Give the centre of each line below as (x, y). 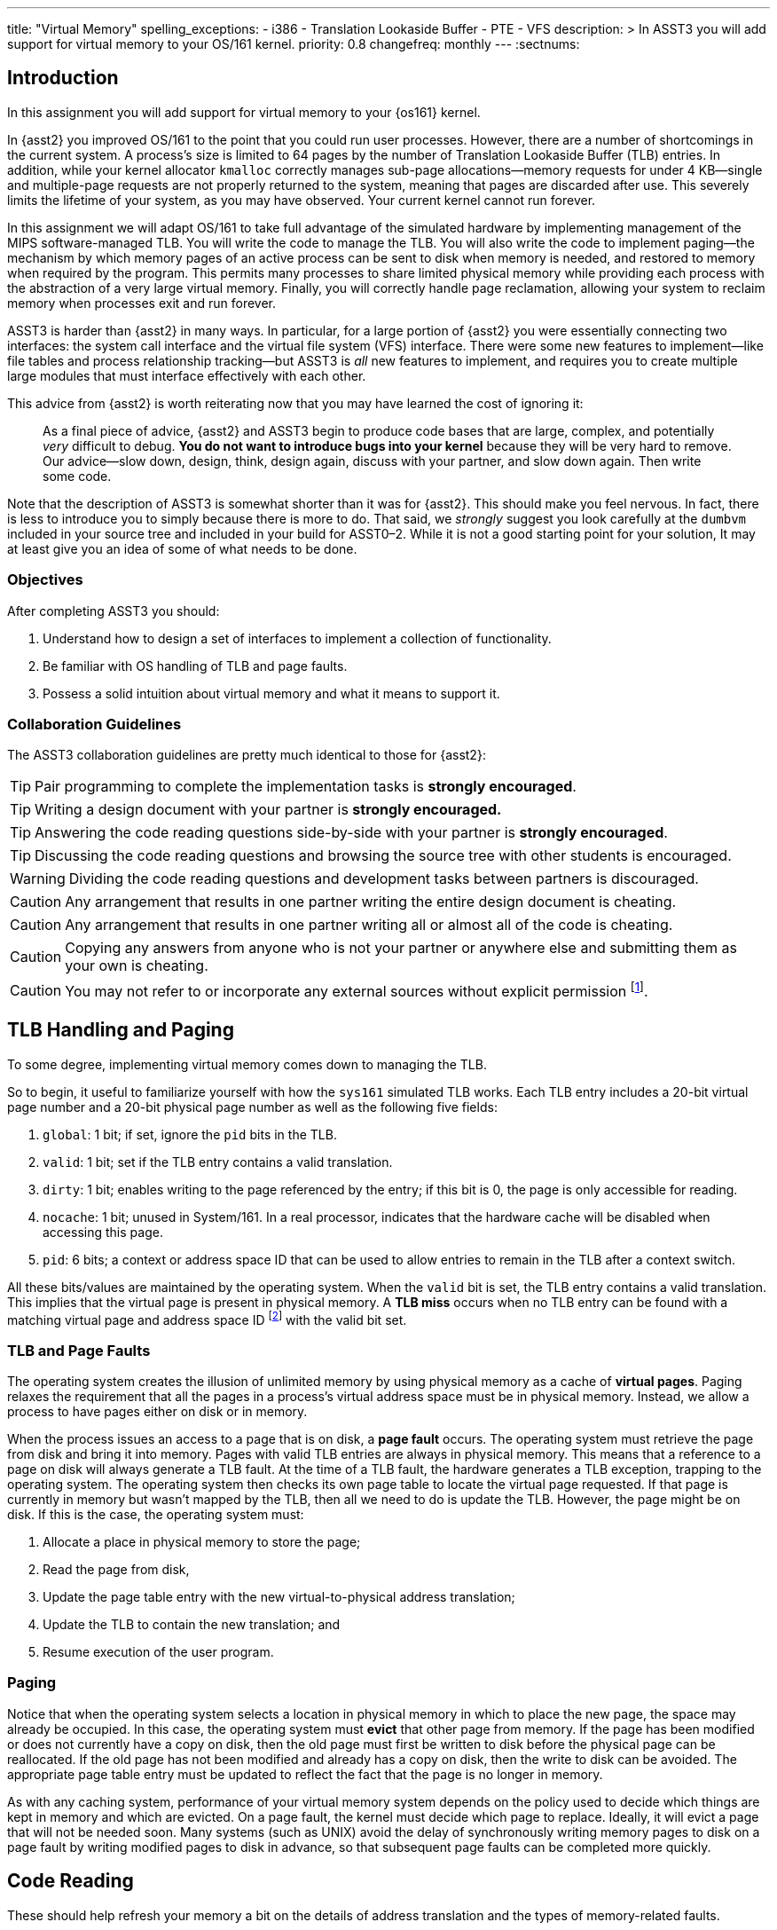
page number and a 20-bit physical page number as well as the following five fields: (252, 1107)
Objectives (45, 580)
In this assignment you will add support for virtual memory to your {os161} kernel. (244, 112)
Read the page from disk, (116, 1569)
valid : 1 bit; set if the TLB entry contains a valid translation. (218, 1162)
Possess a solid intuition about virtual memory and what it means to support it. (271, 693)
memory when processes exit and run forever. (141, 303)
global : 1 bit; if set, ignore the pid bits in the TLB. (190, 1134)
